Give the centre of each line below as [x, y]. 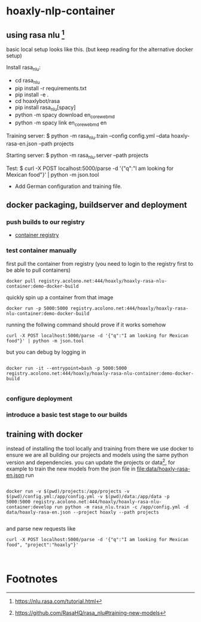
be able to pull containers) [38, 270]
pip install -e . [32, 95]
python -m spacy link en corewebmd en [61, 123]
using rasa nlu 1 [35, 34]
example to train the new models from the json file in [71, 469]
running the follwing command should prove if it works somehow [86, 324]
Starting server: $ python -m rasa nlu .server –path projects [77, 156]
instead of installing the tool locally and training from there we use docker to [100, 449]
